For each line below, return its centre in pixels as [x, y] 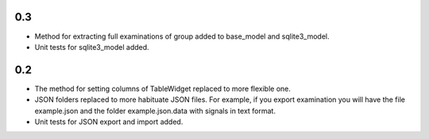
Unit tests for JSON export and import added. [109, 122]
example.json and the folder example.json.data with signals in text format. [155, 111]
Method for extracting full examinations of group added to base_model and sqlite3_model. [182, 36]
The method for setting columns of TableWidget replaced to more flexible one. [163, 88]
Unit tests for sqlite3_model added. [92, 47]
